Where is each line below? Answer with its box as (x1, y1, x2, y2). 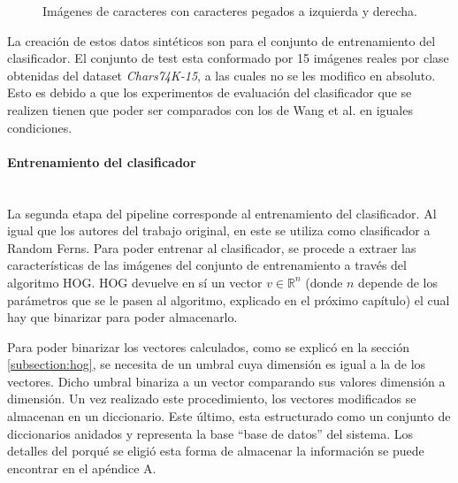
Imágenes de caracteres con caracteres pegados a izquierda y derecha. (42, 2, 417, 19)
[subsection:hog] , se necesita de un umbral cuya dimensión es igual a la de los (7, 355, 426, 373)
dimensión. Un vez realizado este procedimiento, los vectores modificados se (7, 389, 416, 408)
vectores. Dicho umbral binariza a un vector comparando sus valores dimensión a (7, 372, 446, 390)
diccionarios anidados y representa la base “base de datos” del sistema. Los (7, 424, 414, 442)
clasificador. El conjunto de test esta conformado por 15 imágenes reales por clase (7, 49, 449, 67)
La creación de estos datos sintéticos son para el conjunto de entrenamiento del (7, 31, 436, 50)
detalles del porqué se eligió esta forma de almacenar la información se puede (7, 441, 424, 460)
